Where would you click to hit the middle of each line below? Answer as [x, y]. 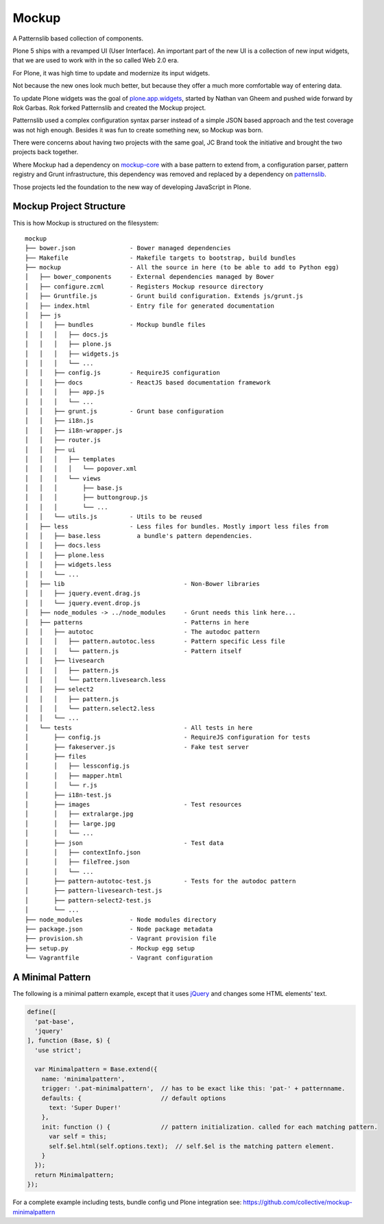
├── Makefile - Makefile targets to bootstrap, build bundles [160, 258]
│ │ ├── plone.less [65, 555]
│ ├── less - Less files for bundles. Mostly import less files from [177, 526]
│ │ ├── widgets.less [69, 565]
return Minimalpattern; [74, 1175]
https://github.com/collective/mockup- [298, 1202]
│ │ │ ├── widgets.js [72, 354]
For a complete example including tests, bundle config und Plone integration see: [127, 1202]
